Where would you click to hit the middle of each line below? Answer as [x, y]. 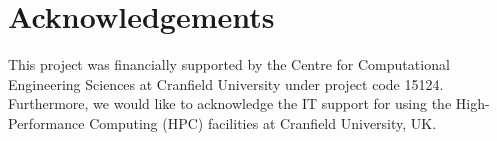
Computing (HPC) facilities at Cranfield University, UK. [263, 122]
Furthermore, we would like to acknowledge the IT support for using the [230, 103]
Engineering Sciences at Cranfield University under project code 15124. [226, 83]
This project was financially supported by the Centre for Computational [229, 64]
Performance [46, 122]
